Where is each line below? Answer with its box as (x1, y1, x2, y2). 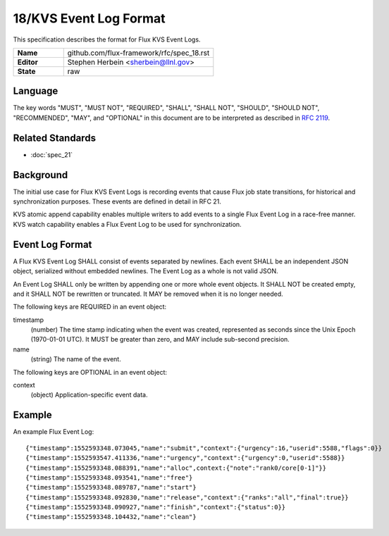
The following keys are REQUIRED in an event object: (13, 303, 167, 311)
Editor (17, 57, 38, 67)
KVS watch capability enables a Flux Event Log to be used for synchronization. (13, 220, 242, 228)
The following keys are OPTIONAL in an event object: (13, 368, 168, 376)
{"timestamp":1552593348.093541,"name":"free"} (25, 473, 193, 482)
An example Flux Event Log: (13, 428, 94, 436)
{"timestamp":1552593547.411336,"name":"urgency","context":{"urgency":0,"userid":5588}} (25, 454, 345, 462)
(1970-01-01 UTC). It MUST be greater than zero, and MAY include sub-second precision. (30, 335, 290, 344)
